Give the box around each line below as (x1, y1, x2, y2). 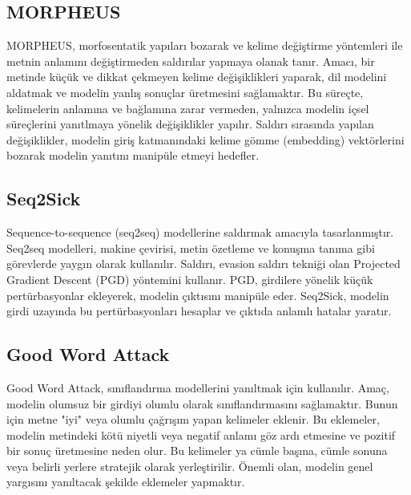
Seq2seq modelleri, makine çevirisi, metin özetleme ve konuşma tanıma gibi (6, 239, 375, 256)
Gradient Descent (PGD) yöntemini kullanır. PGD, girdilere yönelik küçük (6, 270, 373, 287)
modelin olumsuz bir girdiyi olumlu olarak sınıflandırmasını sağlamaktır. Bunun (6, 395, 398, 412)
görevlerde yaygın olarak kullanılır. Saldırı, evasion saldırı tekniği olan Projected (6, 255, 401, 272)
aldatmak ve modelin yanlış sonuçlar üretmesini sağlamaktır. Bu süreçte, (6, 83, 364, 100)
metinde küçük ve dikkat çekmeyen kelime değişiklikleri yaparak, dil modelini (6, 68, 387, 85)
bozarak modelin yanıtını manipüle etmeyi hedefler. (6, 147, 260, 164)
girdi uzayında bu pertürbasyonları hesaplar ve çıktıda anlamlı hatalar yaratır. (6, 302, 392, 319)
